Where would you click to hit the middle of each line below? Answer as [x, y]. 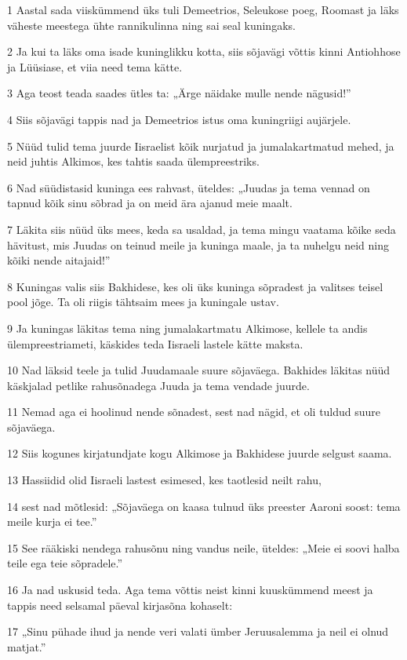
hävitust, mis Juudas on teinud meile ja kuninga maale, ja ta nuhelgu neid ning [198, 244]
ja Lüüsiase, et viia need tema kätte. [95, 66]
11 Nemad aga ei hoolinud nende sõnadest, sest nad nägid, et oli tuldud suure [194, 412]
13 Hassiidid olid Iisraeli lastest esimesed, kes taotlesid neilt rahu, [164, 480]
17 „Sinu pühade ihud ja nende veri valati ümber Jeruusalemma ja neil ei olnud [198, 631]
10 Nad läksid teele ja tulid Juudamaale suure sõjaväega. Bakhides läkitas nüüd [199, 370]
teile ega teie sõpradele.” [65, 563]
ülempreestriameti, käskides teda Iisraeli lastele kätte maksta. [155, 343]
